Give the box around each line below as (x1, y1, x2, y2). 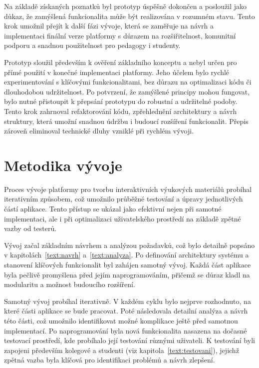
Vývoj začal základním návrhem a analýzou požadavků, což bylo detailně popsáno (4, 239, 255, 250)
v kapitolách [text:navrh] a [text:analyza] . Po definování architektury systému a (4, 249, 249, 260)
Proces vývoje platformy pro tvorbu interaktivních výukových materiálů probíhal (4, 183, 252, 194)
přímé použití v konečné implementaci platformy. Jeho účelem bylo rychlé (4, 66, 230, 77)
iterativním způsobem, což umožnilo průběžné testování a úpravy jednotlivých (4, 193, 243, 204)
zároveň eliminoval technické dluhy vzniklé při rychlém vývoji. (4, 125, 194, 136)
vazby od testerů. (4, 223, 57, 233)
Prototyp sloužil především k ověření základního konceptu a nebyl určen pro (4, 56, 237, 67)
